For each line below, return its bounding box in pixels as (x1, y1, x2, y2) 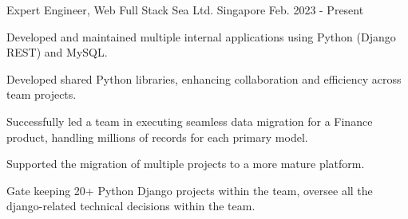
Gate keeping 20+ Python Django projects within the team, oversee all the (6, 182, 373, 198)
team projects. (6, 86, 77, 103)
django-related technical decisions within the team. (6, 197, 255, 214)
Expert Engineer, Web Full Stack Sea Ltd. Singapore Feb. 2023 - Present (6, 2, 364, 18)
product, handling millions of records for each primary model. (6, 128, 308, 145)
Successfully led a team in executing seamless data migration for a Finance (6, 112, 373, 129)
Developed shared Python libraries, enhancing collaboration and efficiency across (6, 70, 402, 87)
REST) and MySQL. (6, 44, 108, 61)
